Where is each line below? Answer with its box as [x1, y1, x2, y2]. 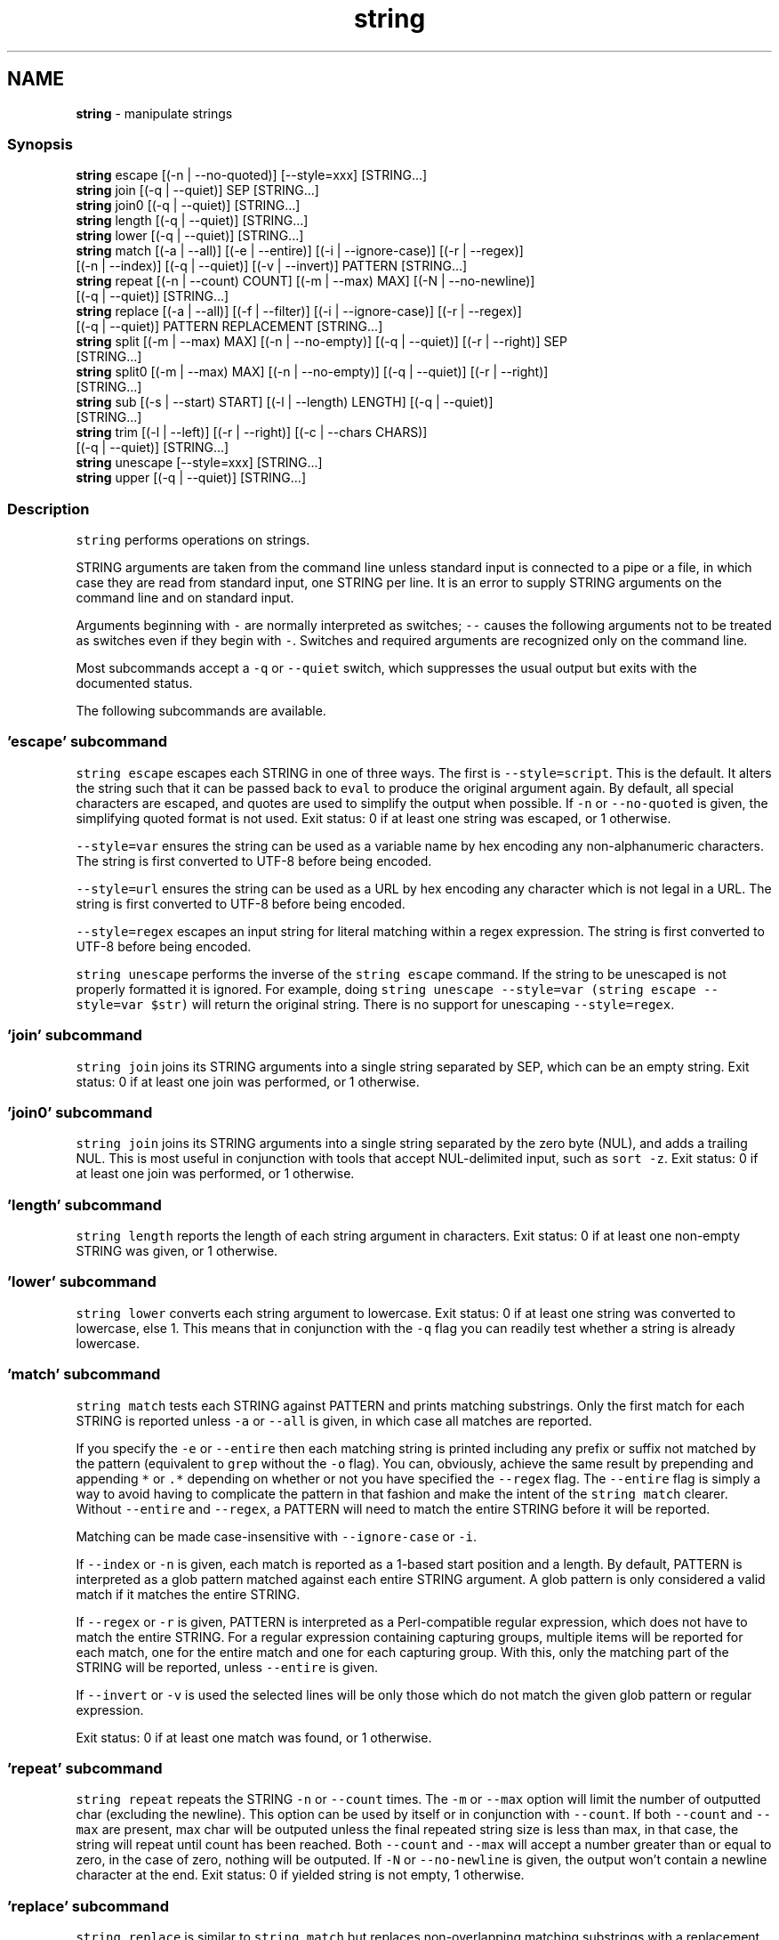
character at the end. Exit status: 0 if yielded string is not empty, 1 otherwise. [76, 1867, 525, 1883]
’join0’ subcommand [7, 1103, 153, 1121]
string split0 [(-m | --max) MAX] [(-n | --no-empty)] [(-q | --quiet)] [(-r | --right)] [76, 364, 549, 380]
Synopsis [7, 134, 73, 153]
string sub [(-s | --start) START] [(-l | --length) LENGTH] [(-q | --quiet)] [76, 394, 494, 410]
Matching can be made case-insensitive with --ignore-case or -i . [76, 1528, 478, 1544]
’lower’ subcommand [7, 1273, 157, 1291]
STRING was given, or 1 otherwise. [76, 1243, 278, 1259]
